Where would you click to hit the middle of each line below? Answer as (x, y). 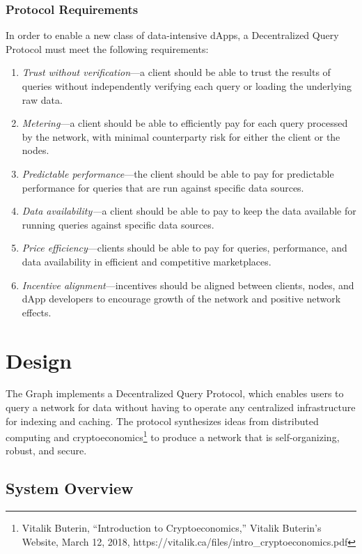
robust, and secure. (46, 451)
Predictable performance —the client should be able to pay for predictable (178, 173)
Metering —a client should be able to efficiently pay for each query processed (185, 123)
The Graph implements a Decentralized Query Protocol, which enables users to (175, 393)
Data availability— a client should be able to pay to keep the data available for (189, 211)
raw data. (42, 99)
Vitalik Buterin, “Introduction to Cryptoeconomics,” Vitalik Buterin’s (172, 528)
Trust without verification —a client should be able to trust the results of (176, 72)
